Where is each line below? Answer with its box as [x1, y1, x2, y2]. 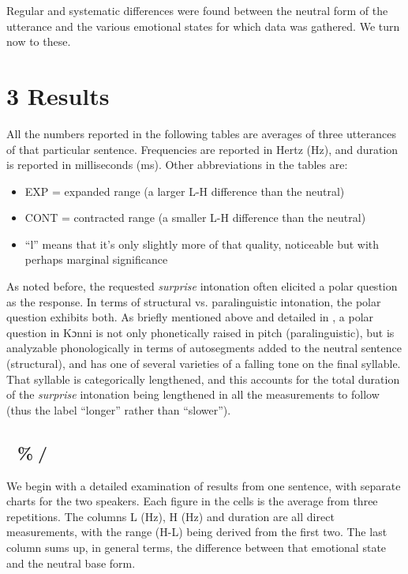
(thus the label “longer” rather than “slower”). [6, 401, 231, 418]
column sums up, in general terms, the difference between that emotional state [6, 538, 387, 555]
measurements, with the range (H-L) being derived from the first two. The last [6, 523, 387, 540]
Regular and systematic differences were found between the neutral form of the [6, 2, 388, 18]
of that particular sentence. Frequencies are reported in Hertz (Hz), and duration [6, 141, 399, 157]
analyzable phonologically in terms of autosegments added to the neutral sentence [6, 340, 402, 356]
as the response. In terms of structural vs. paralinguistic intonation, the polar [6, 293, 381, 310]
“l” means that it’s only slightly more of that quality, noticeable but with [24, 235, 380, 252]
